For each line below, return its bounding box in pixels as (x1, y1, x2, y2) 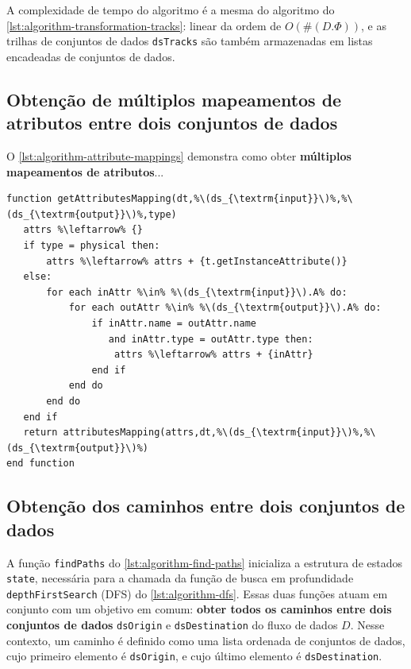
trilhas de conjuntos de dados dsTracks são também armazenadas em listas (6, 33, 373, 49)
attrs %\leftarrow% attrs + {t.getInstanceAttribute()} (46, 255, 348, 267)
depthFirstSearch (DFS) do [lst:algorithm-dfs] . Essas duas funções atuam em (6, 585, 388, 601)
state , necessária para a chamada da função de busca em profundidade (6, 570, 354, 586)
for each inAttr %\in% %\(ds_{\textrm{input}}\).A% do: (46, 286, 348, 298)
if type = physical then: (23, 240, 160, 251)
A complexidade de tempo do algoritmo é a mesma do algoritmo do (6, 2, 335, 17)
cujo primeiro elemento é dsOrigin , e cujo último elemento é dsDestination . (6, 648, 382, 664)
